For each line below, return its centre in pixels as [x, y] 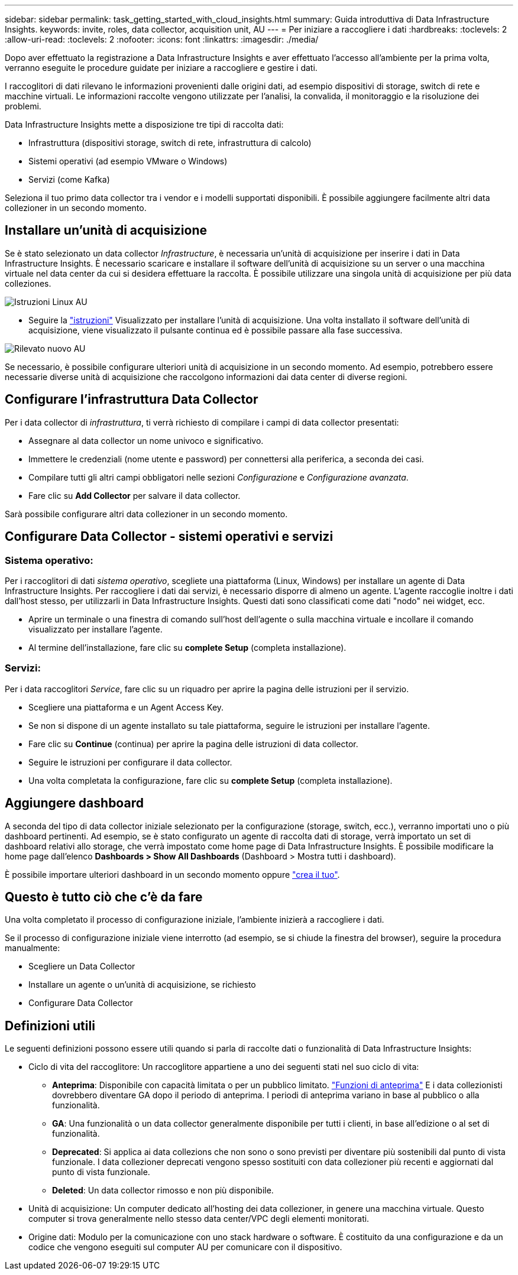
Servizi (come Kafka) [69, 179]
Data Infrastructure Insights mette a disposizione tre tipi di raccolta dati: [144, 124]
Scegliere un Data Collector [82, 966]
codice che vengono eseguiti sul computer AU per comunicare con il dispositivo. [185, 1247]
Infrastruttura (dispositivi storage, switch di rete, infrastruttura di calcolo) [170, 143]
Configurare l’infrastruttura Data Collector [132, 400]
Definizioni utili [50, 1026]
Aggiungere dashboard [74, 803]
